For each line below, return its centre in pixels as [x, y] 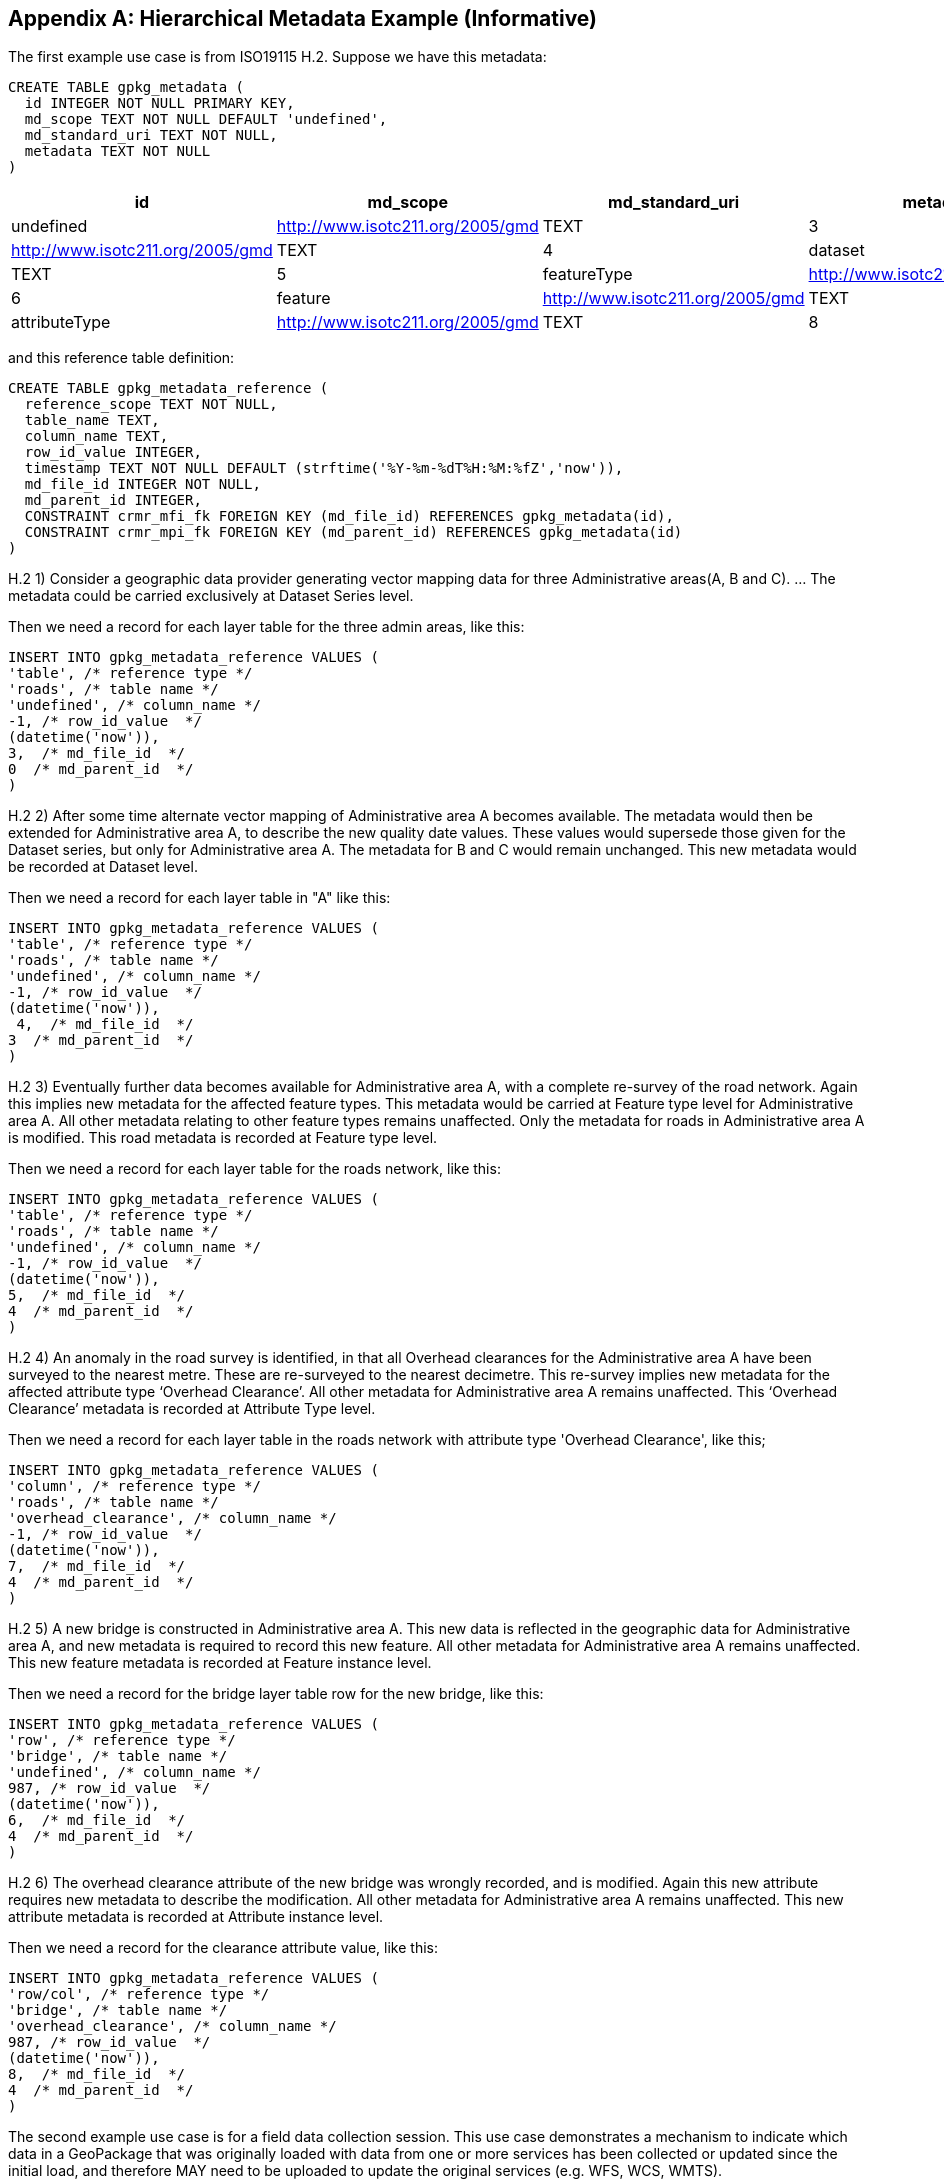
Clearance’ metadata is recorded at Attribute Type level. [192, 1409]
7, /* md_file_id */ [97, 1566]
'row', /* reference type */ [122, 1740]
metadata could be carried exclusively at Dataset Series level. [211, 596]
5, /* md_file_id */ [97, 1295]
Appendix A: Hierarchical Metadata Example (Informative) [303, 18]
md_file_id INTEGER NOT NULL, [142, 484]
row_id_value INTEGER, [113, 452]
